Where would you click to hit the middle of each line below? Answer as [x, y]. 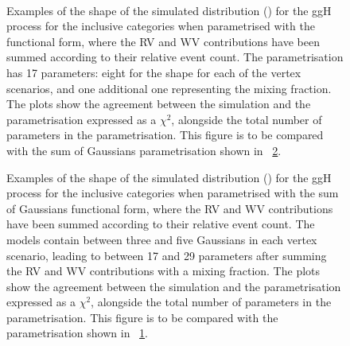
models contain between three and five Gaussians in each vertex [162, 239]
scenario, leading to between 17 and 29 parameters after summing [167, 255]
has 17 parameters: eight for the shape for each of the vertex [154, 72]
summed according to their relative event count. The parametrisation [175, 57]
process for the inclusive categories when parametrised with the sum [173, 193]
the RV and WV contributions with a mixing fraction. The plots [163, 271]
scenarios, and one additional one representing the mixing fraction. [169, 88]
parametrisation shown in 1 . [77, 333]
